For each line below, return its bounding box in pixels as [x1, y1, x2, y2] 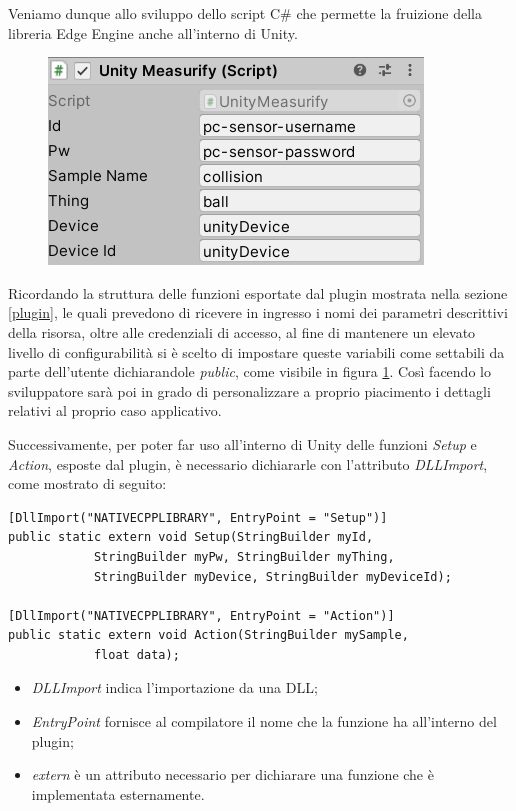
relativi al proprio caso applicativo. [8, 400, 222, 421]
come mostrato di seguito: [8, 473, 167, 494]
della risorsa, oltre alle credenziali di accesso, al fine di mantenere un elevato [8, 321, 476, 342]
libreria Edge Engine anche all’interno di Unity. [8, 22, 298, 43]
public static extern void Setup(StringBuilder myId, [8, 530, 374, 545]
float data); [93, 647, 180, 662]
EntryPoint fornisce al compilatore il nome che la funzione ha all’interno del [31, 711, 497, 732]
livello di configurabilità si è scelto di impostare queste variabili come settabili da [8, 341, 505, 362]
